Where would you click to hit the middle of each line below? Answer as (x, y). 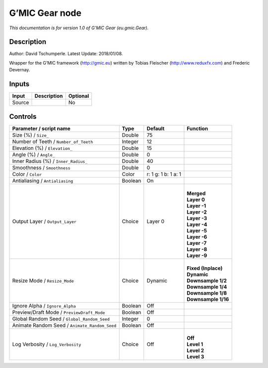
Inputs (19, 84)
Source (21, 103)
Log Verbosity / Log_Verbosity (47, 344)
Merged (196, 193)
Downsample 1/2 (207, 281)
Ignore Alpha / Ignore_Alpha (44, 305)
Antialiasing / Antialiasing (43, 180)
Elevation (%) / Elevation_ (42, 148)
